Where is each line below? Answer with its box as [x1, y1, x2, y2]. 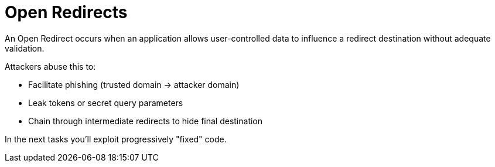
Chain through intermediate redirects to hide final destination [28, 115, 263, 126]
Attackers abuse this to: [5, 61, 96, 71]
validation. [5, 43, 45, 53]
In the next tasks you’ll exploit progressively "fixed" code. [5, 134, 227, 144]
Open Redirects [5, 2, 128, 22]
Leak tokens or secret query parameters [28, 97, 183, 108]
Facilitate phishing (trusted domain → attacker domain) [28, 79, 240, 90]
